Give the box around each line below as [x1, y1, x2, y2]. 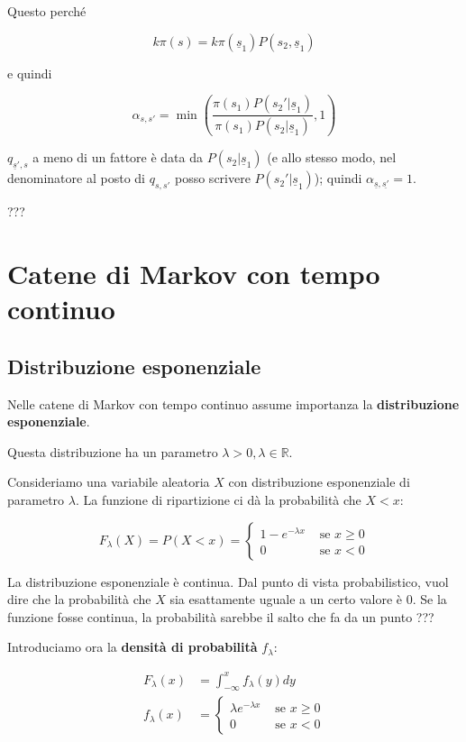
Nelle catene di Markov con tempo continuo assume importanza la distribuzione [7, 394, 460, 413]
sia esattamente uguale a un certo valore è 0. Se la [169, 590, 447, 609]
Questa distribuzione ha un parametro [7, 442, 218, 461]
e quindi [7, 63, 52, 82]
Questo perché [7, 2, 87, 20]
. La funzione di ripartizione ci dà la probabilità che [75, 490, 361, 509]
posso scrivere [174, 169, 251, 188]
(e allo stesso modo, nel [267, 148, 397, 167]
